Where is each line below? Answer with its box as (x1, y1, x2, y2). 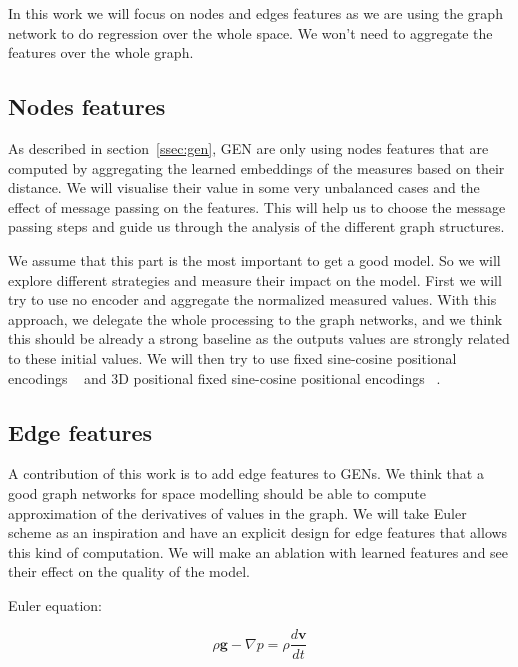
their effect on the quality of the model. (8, 561, 250, 582)
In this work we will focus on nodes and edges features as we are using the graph (8, 3, 503, 23)
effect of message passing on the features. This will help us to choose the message (8, 196, 506, 217)
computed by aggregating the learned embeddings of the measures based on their (8, 157, 505, 178)
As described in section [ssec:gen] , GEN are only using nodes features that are (8, 137, 489, 158)
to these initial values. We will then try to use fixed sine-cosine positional (8, 347, 457, 368)
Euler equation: (8, 594, 102, 615)
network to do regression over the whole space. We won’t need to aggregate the (8, 22, 493, 43)
